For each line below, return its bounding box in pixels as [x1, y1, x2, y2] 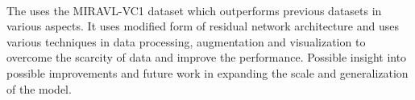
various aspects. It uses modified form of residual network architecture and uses [6, 18, 399, 34]
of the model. [6, 80, 72, 97]
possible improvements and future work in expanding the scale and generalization [6, 64, 409, 81]
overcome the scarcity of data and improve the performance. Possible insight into [6, 49, 407, 66]
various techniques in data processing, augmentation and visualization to [6, 33, 366, 50]
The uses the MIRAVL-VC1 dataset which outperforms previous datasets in [6, 2, 382, 18]
